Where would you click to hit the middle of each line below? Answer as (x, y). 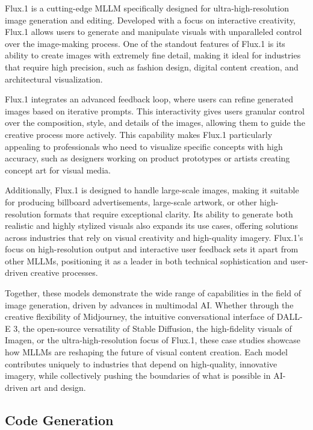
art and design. (58, 387)
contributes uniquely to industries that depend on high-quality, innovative (141, 363)
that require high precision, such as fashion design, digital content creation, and (152, 67)
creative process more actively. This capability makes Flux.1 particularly (139, 134)
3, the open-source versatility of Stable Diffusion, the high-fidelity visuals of (153, 328)
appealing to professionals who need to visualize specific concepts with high (144, 146)
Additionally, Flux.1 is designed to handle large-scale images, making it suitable (152, 190)
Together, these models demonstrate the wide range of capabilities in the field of (153, 293)
